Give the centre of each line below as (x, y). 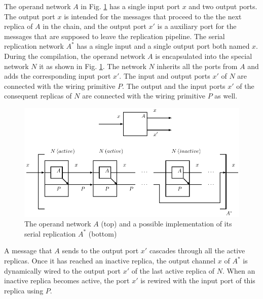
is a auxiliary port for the (197, 26)
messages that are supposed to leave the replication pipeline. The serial (115, 36)
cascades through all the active (197, 251)
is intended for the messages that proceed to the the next (153, 16)
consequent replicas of (38, 96)
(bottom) (103, 233)
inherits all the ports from (197, 66)
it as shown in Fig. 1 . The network (93, 66)
